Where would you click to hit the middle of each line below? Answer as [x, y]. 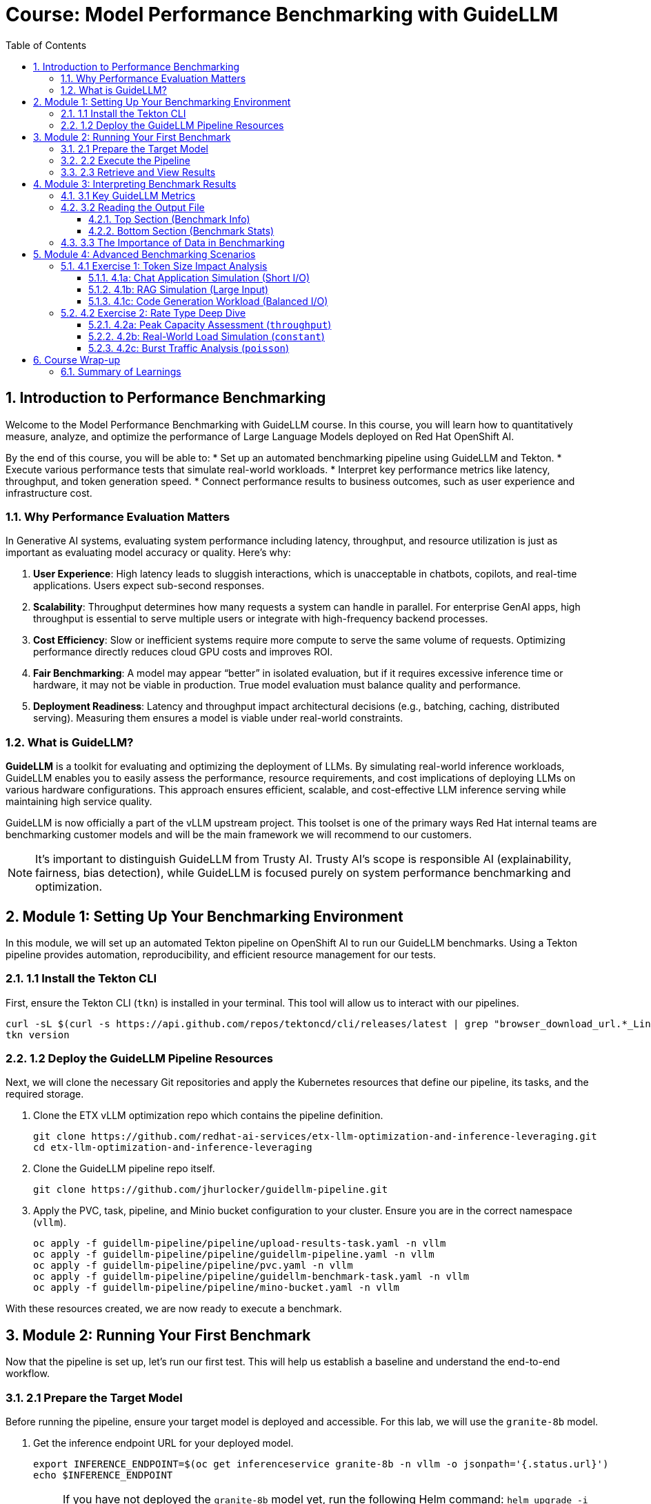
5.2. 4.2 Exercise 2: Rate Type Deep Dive [153, 313]
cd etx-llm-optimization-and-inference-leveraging [173, 1148]
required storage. [45, 1094]
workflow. [28, 1374]
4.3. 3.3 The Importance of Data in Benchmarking [173, 242]
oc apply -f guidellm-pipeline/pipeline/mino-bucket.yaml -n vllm [217, 1288]
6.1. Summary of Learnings [121, 371]
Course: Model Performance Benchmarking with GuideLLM [282, 14]
